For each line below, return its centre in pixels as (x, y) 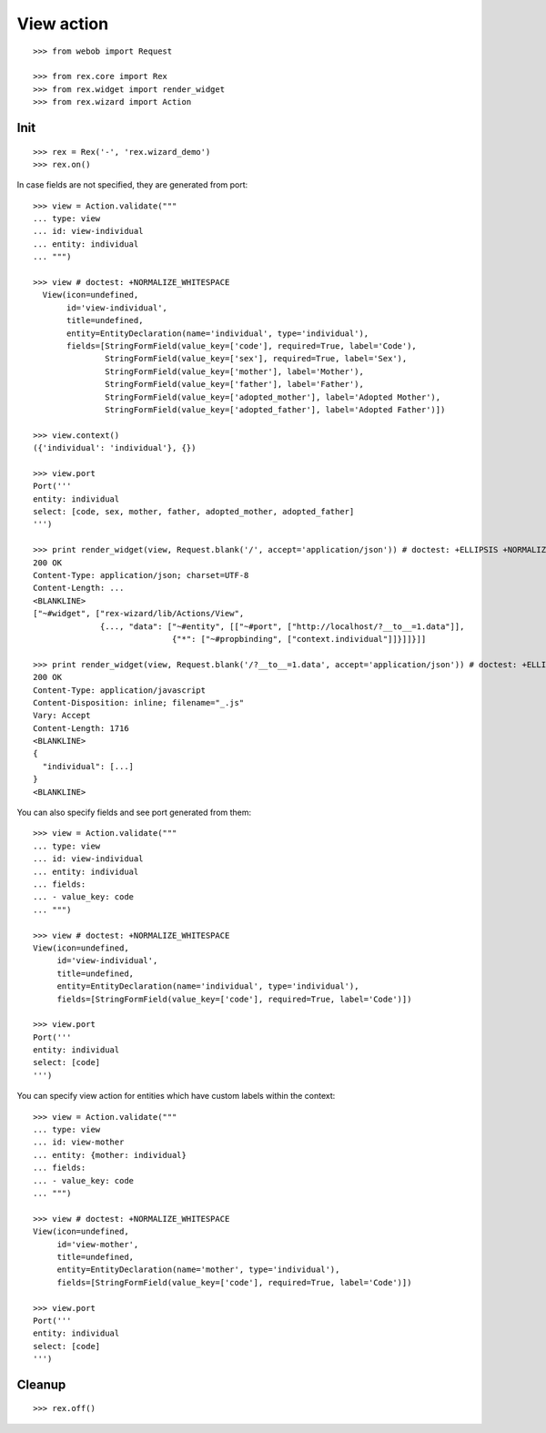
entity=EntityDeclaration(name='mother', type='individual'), (198, 1270)
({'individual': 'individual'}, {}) (115, 448)
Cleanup (41, 1384)
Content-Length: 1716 (81, 728)
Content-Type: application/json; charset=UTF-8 (141, 575)
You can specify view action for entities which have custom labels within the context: (176, 1096)
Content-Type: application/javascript (120, 690)
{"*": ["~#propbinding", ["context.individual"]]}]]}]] (299, 639)
